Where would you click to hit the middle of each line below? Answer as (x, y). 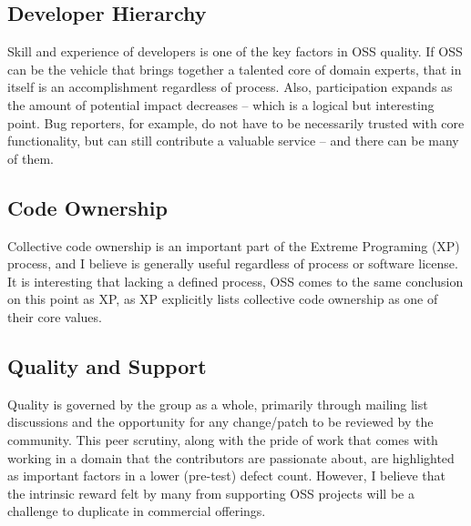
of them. (31, 158)
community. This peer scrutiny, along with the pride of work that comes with (223, 439)
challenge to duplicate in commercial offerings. (137, 511)
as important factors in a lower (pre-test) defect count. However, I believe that (227, 475)
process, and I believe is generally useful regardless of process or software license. (233, 263)
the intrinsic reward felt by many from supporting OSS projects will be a (211, 493)
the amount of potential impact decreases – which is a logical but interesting (221, 104)
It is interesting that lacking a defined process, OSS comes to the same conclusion (235, 281)
